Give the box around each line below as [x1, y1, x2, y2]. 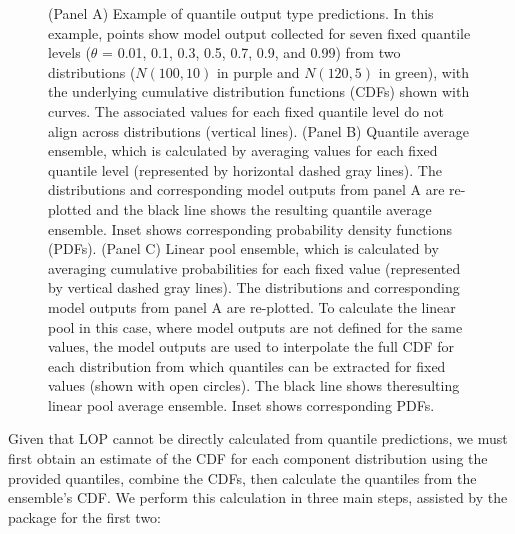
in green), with [378, 61, 470, 82]
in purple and [216, 61, 300, 82]
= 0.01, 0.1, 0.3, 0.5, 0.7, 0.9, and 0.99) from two [102, 42, 401, 63]
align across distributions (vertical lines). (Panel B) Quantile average [48, 120, 469, 141]
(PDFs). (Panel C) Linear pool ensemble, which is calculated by [48, 238, 439, 259]
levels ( [48, 42, 91, 63]
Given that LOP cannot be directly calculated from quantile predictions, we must [8, 428, 508, 449]
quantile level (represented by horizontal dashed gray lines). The [48, 159, 442, 180]
